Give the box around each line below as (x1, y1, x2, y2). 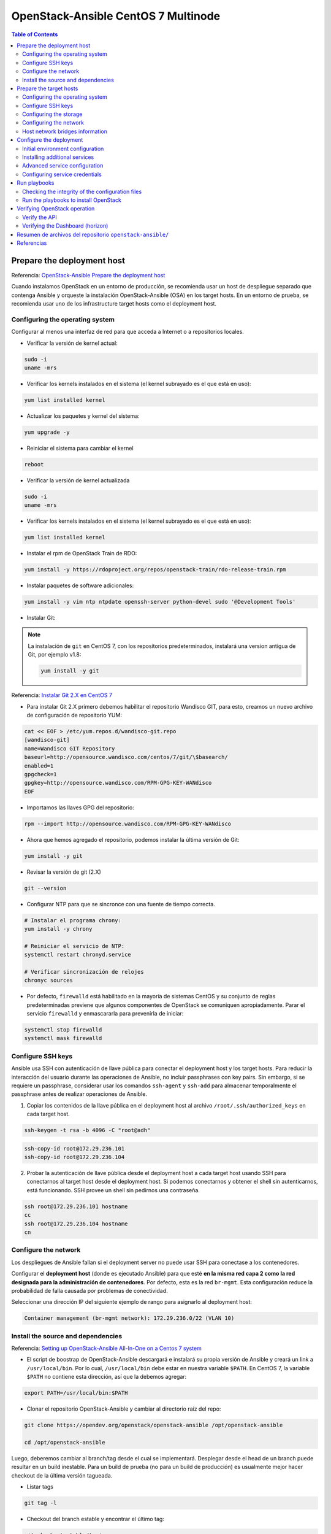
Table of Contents (11, 31, 58, 38)
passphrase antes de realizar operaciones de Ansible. (11, 1090, 147, 1098)
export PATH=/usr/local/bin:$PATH (24, 1390, 128, 1397)
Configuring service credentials (22, 171, 102, 178)
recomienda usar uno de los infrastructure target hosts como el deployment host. (11, 300, 217, 307)
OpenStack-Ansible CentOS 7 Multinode (11, 9, 221, 23)
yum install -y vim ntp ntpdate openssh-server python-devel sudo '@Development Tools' (24, 598, 296, 606)
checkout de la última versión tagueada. (11, 1471, 113, 1479)
